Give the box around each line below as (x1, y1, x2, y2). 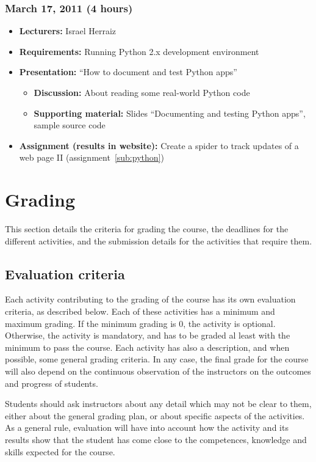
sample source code (34, 119, 106, 131)
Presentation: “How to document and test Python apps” (19, 65, 237, 78)
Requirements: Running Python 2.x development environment (19, 45, 259, 57)
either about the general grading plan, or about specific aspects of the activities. (5, 409, 305, 422)
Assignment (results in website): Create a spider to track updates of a (19, 139, 299, 152)
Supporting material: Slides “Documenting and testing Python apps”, (34, 106, 306, 119)
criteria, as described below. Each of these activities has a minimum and (5, 305, 275, 318)
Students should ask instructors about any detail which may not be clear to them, (5, 397, 312, 410)
